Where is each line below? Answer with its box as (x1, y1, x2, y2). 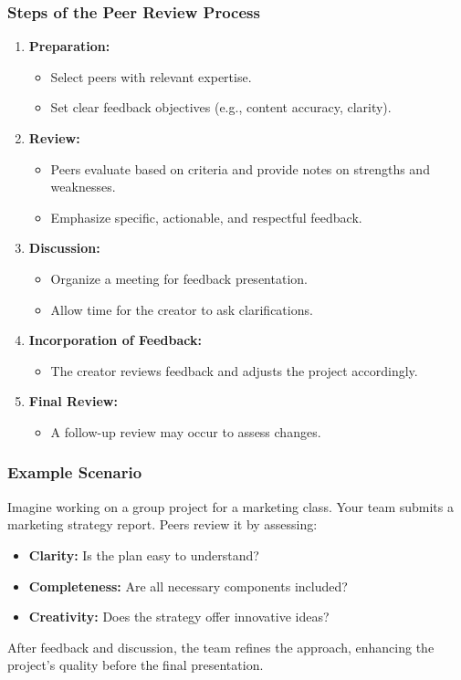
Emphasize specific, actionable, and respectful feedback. (50, 207, 362, 226)
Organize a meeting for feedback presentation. (50, 268, 308, 288)
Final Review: (28, 392, 118, 411)
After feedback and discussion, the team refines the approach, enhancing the (7, 637, 435, 656)
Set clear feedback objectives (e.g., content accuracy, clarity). (50, 98, 392, 117)
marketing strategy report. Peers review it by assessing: (7, 515, 318, 534)
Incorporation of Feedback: (28, 330, 202, 350)
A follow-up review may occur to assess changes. (50, 422, 321, 441)
